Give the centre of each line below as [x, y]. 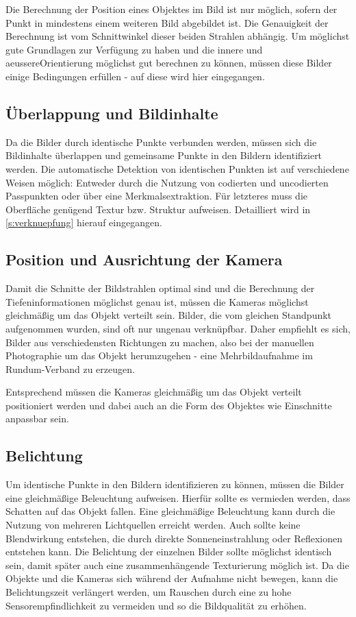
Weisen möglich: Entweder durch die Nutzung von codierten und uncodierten [167, 182]
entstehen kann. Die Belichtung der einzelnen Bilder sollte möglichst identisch [169, 552]
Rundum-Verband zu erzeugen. [70, 368]
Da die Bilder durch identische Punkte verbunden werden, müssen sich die [161, 142]
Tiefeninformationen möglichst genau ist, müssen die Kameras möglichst [157, 301]
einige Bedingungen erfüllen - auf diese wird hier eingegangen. [135, 76]
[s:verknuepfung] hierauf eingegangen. [84, 222]
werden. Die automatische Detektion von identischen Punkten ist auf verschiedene [177, 168]
